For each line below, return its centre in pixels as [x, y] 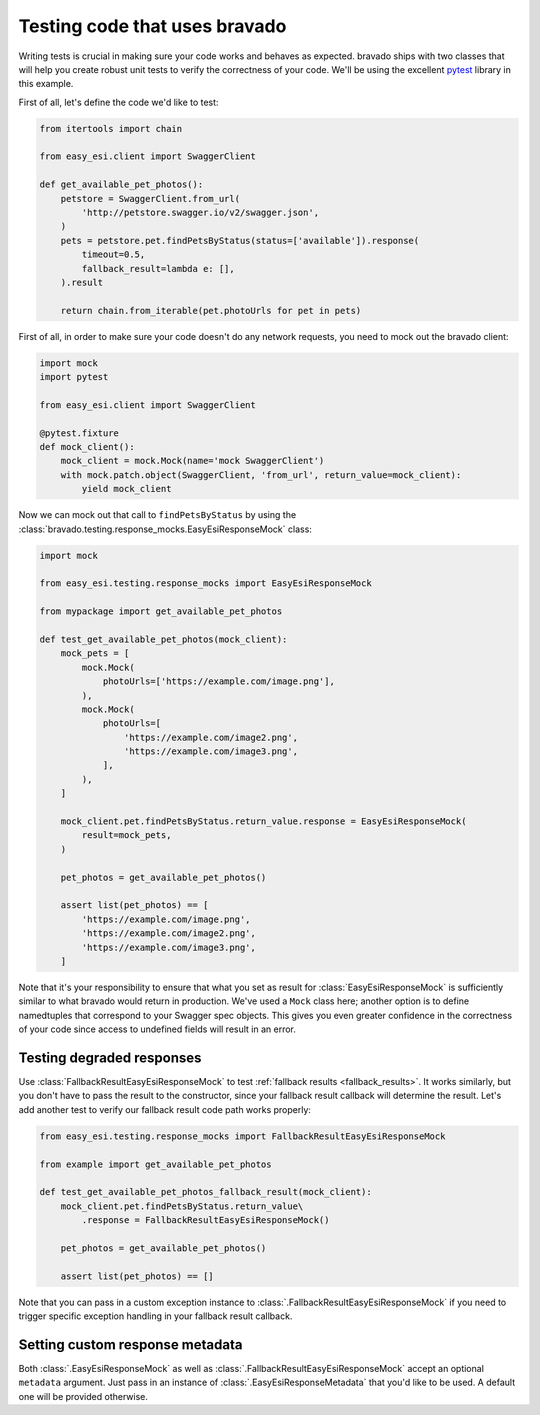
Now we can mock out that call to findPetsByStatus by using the [157, 515]
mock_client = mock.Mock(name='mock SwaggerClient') [192, 461]
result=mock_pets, [126, 835]
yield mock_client [126, 489]
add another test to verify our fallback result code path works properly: [165, 1109]
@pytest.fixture [79, 433]
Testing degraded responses [110, 1057]
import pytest [74, 377]
